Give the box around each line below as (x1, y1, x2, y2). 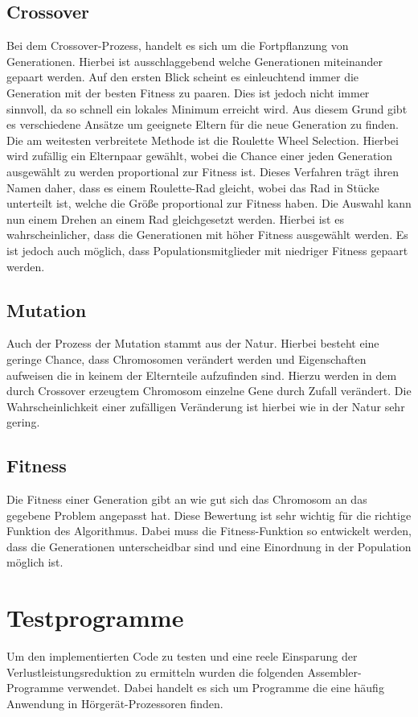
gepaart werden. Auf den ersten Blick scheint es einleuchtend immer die (6, 68, 359, 85)
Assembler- (307, 663, 362, 680)
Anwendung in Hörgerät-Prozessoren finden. (6, 694, 223, 711)
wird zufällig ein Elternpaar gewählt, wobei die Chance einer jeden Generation (6, 147, 393, 164)
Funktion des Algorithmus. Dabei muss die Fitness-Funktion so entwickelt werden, (6, 522, 412, 539)
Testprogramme (6, 601, 184, 634)
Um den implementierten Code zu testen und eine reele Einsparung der (6, 648, 358, 665)
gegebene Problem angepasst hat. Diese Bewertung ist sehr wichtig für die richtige (6, 506, 412, 523)
